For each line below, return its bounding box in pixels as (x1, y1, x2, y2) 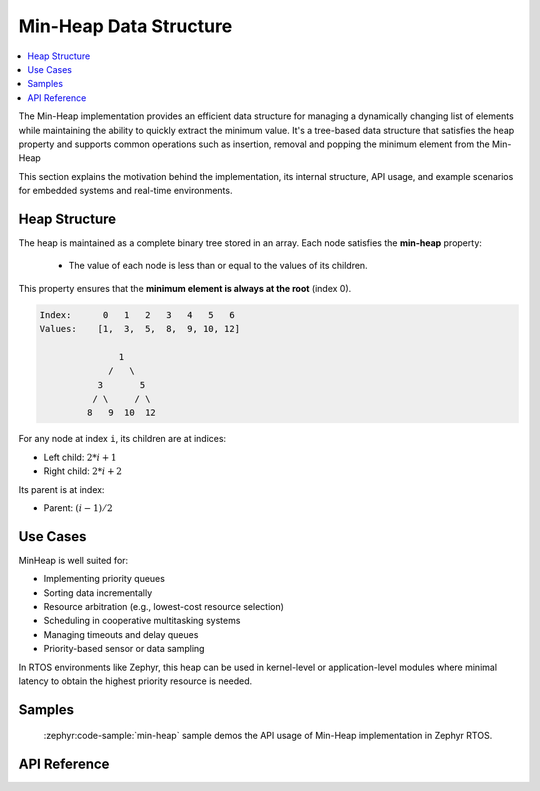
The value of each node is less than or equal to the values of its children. (68, 260, 369, 272)
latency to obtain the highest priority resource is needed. (18, 675, 253, 687)
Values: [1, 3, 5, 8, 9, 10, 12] (39, 323, 240, 335)
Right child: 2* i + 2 (43, 465, 122, 477)
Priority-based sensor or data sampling (43, 643, 205, 655)
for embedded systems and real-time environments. (18, 185, 233, 197)
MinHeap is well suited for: (18, 554, 129, 566)
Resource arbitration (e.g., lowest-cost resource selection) (43, 601, 285, 613)
